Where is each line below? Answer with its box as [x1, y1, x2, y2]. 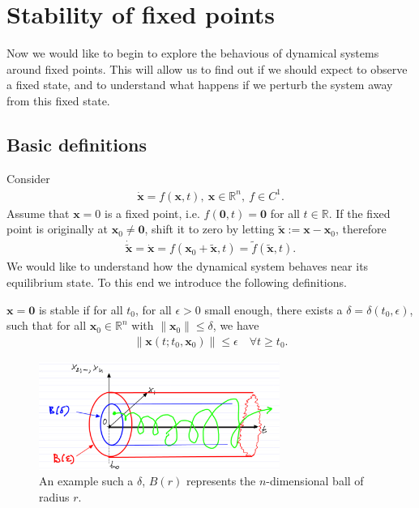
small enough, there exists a [204, 301, 343, 318]
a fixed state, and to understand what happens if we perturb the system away [6, 76, 393, 93]
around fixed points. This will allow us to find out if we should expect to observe [6, 60, 408, 77]
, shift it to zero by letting [144, 220, 275, 237]
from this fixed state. [6, 92, 110, 109]
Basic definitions [6, 131, 148, 156]
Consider [6, 169, 50, 186]
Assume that [6, 204, 70, 221]
